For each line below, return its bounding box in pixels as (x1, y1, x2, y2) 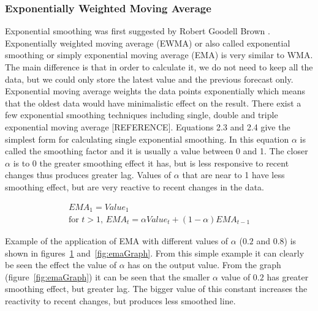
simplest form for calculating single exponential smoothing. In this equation (5, 132, 289, 145)
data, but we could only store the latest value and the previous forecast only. (5, 72, 293, 85)
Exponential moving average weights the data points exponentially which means (5, 84, 306, 97)
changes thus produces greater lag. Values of (5, 168, 172, 181)
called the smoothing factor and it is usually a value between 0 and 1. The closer (5, 144, 308, 157)
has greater (267, 270, 309, 283)
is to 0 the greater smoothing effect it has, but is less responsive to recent (13, 156, 289, 169)
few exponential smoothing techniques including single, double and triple (5, 108, 278, 121)
